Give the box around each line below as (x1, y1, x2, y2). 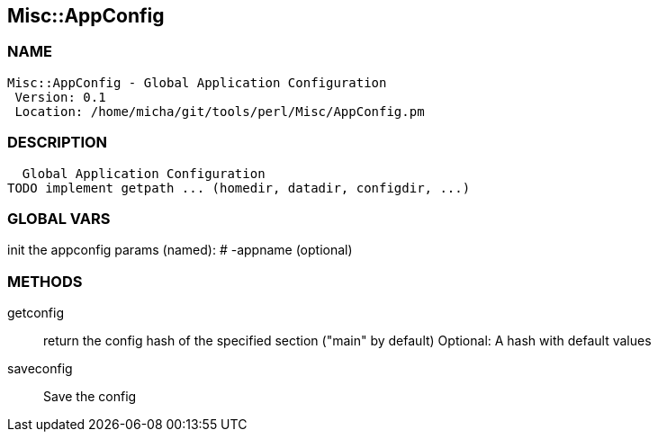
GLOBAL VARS (7, 209, 111, 228)
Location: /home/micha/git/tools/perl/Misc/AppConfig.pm (14, 103, 425, 119)
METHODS (7, 272, 83, 291)
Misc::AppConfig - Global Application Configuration (7, 75, 387, 90)
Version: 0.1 (14, 89, 106, 104)
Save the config (43, 389, 137, 405)
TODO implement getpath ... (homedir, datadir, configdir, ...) (7, 180, 471, 195)
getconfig (7, 305, 65, 321)
